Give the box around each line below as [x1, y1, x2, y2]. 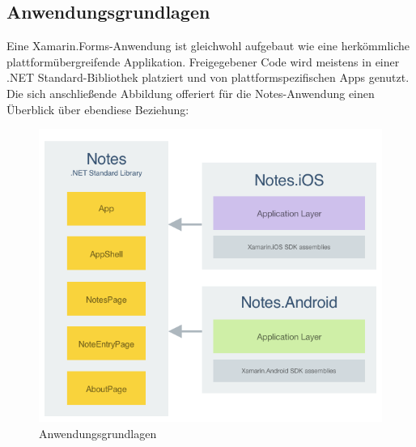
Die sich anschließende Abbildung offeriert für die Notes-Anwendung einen [6, 84, 375, 101]
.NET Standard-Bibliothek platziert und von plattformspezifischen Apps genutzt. [6, 69, 410, 86]
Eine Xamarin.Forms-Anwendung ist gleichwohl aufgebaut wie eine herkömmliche [6, 37, 410, 54]
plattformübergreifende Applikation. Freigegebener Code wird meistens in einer [6, 53, 400, 70]
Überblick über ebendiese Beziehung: [6, 100, 189, 117]
